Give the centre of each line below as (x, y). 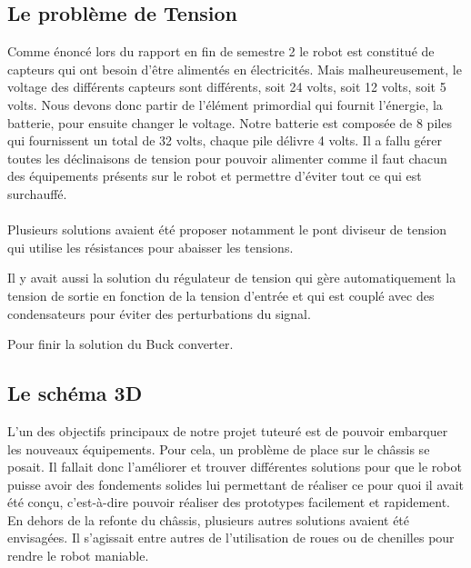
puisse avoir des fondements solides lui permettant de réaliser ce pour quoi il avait (235, 484)
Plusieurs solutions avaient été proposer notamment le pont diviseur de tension (227, 229)
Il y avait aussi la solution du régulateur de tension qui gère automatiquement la (232, 278)
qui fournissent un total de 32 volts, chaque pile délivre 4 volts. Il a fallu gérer (225, 140)
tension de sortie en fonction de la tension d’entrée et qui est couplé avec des (221, 295)
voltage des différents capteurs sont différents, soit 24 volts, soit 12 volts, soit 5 (227, 87)
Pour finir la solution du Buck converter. (120, 344)
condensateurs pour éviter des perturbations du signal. (159, 313)
